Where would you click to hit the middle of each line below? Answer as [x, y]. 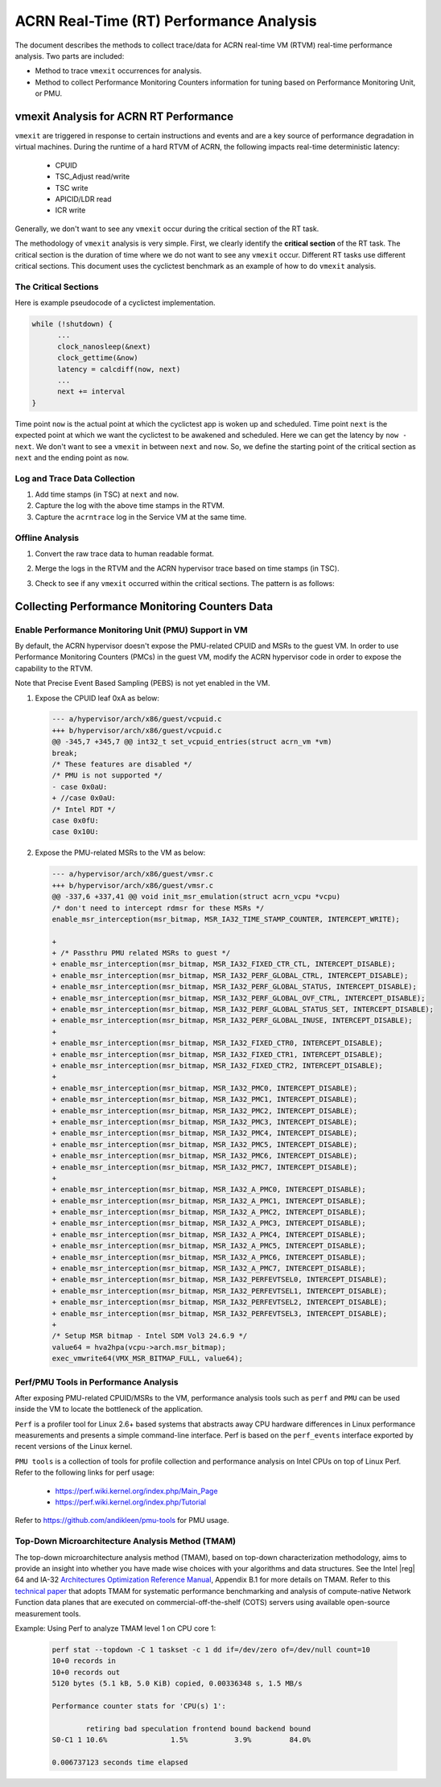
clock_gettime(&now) [98, 358]
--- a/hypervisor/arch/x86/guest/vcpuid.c [137, 719]
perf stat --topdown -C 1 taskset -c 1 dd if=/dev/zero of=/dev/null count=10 [211, 1649]
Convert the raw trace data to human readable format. [125, 554]
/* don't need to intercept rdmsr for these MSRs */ [158, 908]
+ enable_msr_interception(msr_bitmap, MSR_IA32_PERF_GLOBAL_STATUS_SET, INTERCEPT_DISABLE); [243, 1009]
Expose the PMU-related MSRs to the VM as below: [120, 852]
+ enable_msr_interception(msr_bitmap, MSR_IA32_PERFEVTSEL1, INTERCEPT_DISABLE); [220, 1291]
